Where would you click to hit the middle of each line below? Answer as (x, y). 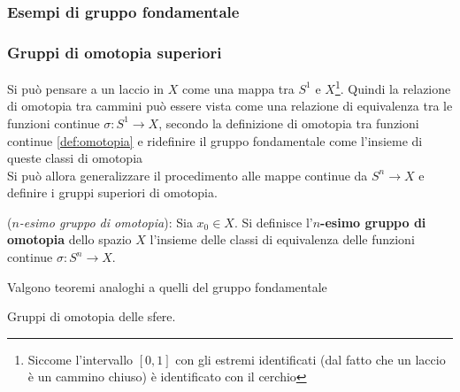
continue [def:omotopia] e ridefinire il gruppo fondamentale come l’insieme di (215, 140)
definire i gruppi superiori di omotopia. (112, 192)
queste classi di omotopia (75, 158)
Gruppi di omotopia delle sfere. (92, 316)
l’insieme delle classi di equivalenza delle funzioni (282, 239)
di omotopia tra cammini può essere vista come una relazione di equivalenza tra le (230, 106)
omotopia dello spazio (69, 239)
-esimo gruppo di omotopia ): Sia (106, 222)
